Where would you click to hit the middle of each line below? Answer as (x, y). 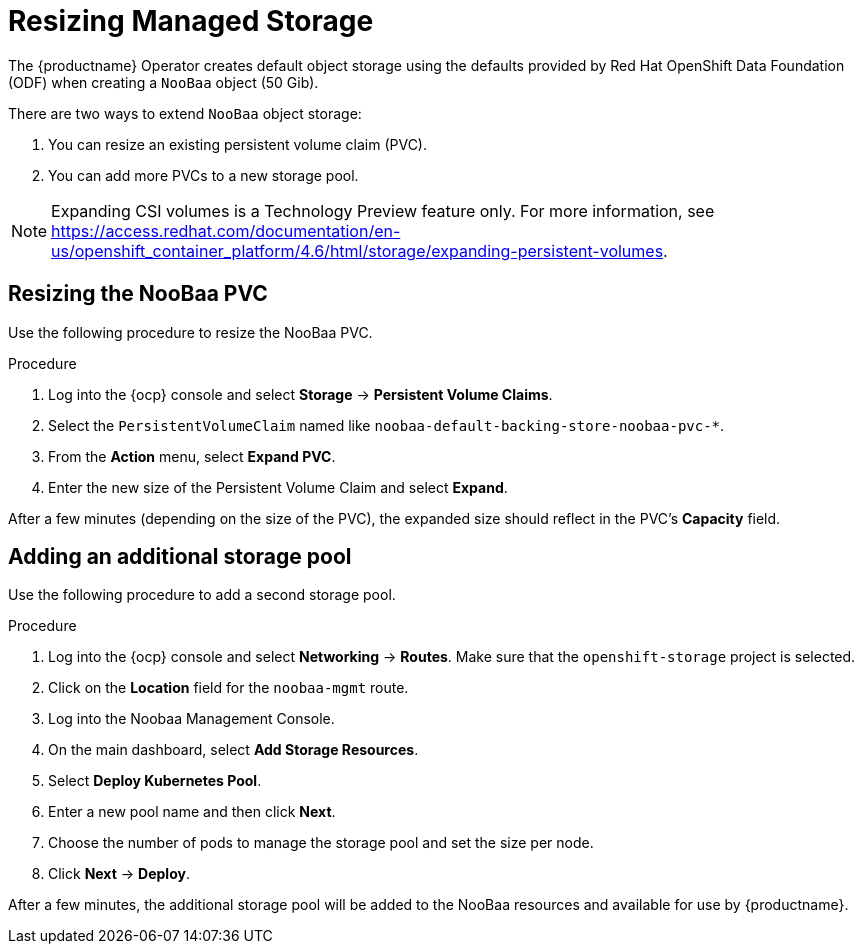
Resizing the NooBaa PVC (138, 294)
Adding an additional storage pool (180, 557)
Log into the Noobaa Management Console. (191, 719)
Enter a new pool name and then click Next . (192, 812)
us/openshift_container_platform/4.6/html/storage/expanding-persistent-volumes (357, 250)
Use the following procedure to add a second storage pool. (202, 595)
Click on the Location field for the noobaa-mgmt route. (228, 688)
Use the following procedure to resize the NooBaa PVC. (190, 332)
